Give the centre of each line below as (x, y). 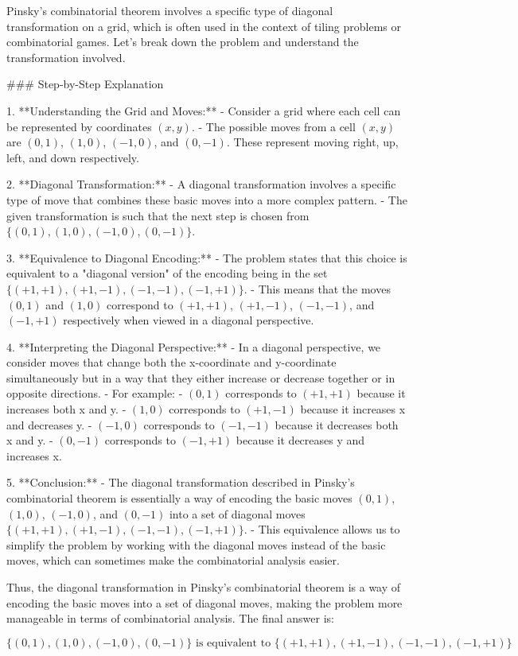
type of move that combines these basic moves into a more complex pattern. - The (207, 199)
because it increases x (353, 409)
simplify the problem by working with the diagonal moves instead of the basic (196, 544)
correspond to (140, 304)
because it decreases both (337, 424)
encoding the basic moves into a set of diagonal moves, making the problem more (204, 602)
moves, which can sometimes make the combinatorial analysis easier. (173, 560)
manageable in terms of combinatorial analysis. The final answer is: (170, 618)
